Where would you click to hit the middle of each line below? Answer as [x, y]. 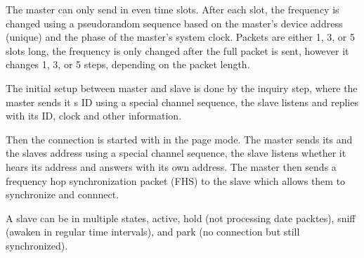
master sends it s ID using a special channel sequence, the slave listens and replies [182, 102]
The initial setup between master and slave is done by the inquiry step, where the [182, 88]
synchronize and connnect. [63, 194]
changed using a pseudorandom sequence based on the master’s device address [174, 23]
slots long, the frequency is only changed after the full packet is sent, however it [177, 50]
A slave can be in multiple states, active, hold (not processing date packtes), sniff [181, 218]
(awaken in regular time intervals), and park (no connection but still [153, 232]
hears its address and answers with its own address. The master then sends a [171, 166]
